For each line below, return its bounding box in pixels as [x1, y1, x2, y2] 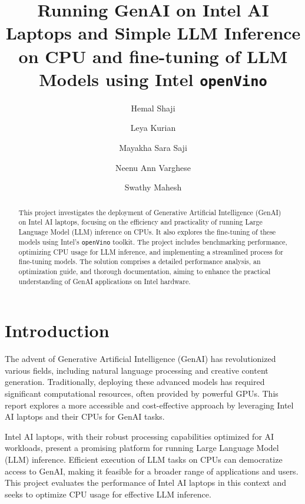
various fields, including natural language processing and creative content [5, 364, 268, 376]
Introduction [5, 318, 110, 342]
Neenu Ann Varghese [115, 161, 191, 173]
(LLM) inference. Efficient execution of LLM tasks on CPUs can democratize [5, 453, 283, 465]
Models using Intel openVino [39, 67, 267, 91]
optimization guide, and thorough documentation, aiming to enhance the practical [18, 266, 271, 276]
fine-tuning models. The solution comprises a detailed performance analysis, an [18, 256, 261, 266]
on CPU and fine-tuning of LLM [18, 44, 288, 68]
